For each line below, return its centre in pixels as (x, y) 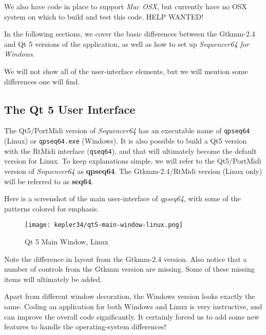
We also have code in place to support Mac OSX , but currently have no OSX (126, 6)
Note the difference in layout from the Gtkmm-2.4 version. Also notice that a (126, 259)
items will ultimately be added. (53, 279)
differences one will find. (42, 81)
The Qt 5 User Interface (70, 109)
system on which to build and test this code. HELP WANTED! (104, 16)
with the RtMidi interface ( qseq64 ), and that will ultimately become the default (130, 151)
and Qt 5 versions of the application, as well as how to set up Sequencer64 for (127, 43)
